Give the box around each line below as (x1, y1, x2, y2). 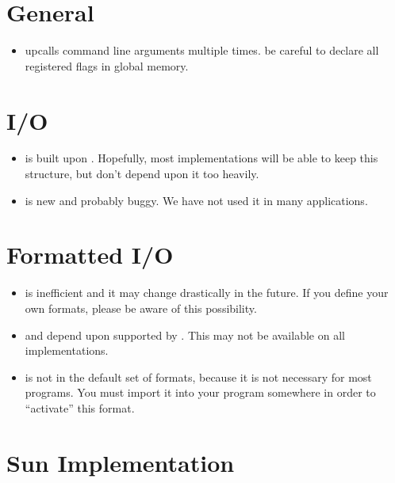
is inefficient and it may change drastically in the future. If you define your (25, 284, 389, 301)
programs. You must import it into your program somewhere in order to (25, 384, 376, 401)
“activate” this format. (25, 399, 135, 416)
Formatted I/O (6, 238, 174, 271)
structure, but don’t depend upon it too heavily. (25, 165, 259, 182)
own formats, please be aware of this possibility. (25, 299, 257, 316)
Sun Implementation (6, 446, 235, 478)
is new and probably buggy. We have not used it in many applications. (25, 192, 368, 208)
